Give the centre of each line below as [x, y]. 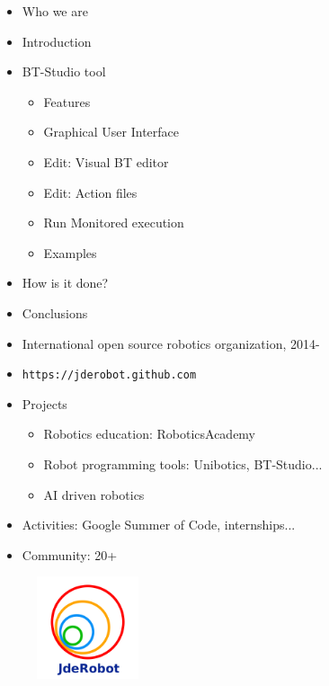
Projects [44, 403]
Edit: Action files [90, 192]
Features [67, 101]
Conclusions [55, 312]
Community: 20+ [70, 554]
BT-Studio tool [64, 71]
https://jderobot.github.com [109, 375]
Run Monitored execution [114, 223]
